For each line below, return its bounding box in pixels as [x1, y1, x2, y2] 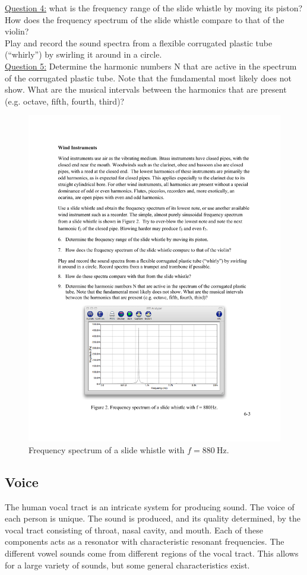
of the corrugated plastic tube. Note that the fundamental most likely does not [5, 71, 292, 84]
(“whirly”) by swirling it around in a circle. [5, 48, 162, 61]
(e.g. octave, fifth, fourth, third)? [5, 94, 125, 107]
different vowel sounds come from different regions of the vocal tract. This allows [5, 547, 299, 559]
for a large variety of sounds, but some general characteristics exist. [5, 558, 250, 571]
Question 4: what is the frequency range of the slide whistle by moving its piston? [5, 2, 303, 14]
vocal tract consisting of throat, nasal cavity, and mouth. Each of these [5, 523, 263, 536]
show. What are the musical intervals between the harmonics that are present [5, 83, 287, 96]
